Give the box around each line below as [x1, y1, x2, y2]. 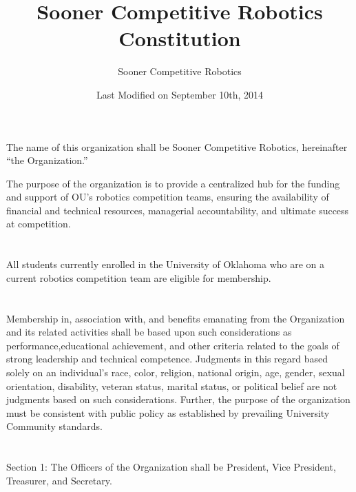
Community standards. [6, 419, 103, 433]
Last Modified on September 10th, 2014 [96, 87, 264, 101]
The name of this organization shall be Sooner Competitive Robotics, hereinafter [6, 139, 348, 154]
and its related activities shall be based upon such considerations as [6, 325, 292, 339]
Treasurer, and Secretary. [6, 473, 112, 487]
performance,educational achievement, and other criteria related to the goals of [6, 338, 339, 352]
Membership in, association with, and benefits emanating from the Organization [6, 311, 345, 325]
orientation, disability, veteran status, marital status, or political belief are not [6, 378, 337, 393]
